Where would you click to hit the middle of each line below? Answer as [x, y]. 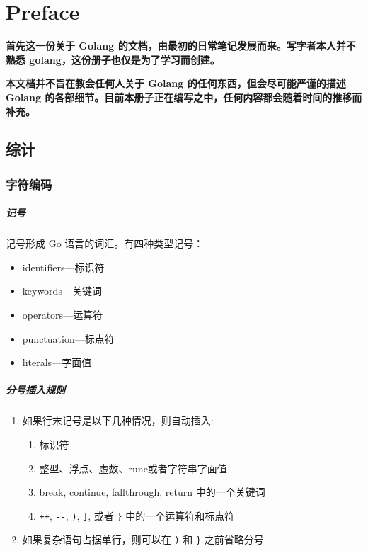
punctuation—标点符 [68, 338]
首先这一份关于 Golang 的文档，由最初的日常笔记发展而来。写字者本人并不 [181, 46]
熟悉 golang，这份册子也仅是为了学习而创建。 [113, 59]
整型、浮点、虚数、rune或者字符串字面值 [133, 468]
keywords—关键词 [62, 291]
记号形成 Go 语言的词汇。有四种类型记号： [105, 243]
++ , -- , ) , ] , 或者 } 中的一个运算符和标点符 [137, 515]
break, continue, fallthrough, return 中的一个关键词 [152, 492]
